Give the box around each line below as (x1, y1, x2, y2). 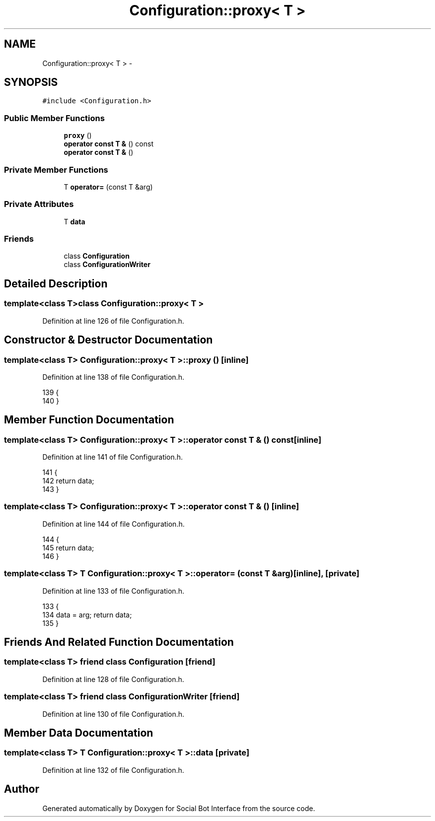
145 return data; (42, 543, 94, 552)
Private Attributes (4, 199, 74, 209)
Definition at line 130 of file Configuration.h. (42, 709, 185, 718)
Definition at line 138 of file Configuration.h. (42, 372, 184, 381)
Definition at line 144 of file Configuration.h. (42, 519, 185, 528)
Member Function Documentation (4, 413, 174, 426)
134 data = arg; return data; (42, 610, 132, 619)
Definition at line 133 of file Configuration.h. (42, 586, 184, 595)
